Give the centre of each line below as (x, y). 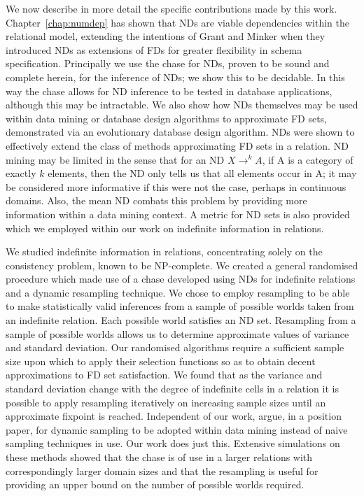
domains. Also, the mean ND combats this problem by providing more (156, 200)
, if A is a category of (308, 159)
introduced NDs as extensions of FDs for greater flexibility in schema (154, 49)
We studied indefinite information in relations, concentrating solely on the (164, 251)
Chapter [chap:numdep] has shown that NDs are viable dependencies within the (178, 22)
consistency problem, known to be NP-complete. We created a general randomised (182, 265)
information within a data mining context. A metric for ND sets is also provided (178, 214)
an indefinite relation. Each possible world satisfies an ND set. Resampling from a (181, 320)
